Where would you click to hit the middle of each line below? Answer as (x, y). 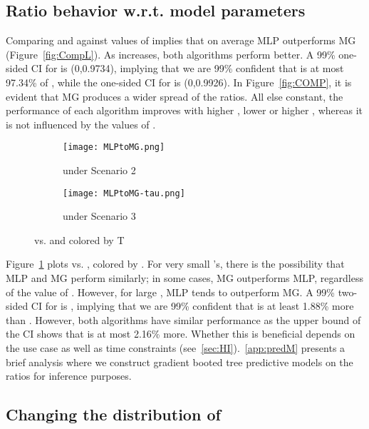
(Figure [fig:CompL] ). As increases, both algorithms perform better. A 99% (171, 54)
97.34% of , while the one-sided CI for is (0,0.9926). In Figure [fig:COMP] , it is (179, 82)
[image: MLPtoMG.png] (114, 147)
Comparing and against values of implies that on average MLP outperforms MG (181, 40)
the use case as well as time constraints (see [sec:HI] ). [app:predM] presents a (176, 348)
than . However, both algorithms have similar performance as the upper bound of (183, 319)
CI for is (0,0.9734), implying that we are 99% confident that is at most (187, 68)
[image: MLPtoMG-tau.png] (124, 193)
